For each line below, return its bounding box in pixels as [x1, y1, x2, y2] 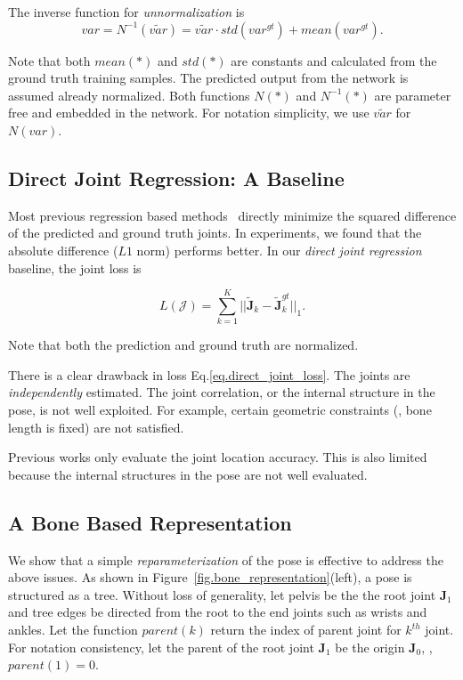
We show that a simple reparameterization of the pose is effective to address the [8, 550, 443, 569]
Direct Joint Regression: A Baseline [8, 164, 345, 191]
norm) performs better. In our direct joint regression [136, 240, 422, 259]
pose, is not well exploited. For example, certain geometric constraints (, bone [8, 401, 432, 419]
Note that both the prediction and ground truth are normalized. [8, 336, 359, 354]
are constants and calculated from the [231, 51, 437, 69]
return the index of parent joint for [210, 620, 402, 638]
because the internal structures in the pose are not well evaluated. [8, 465, 368, 483]
